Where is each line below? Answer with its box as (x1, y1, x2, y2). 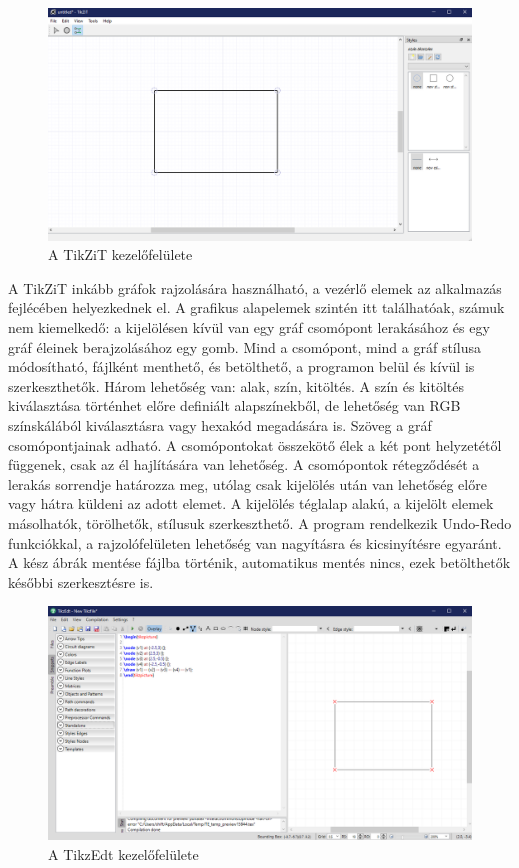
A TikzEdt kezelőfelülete (48, 843, 199, 864)
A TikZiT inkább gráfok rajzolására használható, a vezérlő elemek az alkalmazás (8, 277, 502, 298)
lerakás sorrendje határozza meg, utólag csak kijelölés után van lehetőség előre (8, 473, 487, 494)
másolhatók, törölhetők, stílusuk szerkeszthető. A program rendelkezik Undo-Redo (8, 513, 512, 534)
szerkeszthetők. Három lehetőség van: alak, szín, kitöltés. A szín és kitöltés (8, 375, 465, 396)
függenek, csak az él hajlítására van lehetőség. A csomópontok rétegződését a (8, 454, 480, 475)
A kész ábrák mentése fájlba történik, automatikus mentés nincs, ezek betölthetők (8, 552, 511, 573)
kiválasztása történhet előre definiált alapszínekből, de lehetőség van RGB (8, 395, 461, 416)
